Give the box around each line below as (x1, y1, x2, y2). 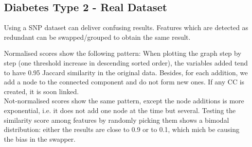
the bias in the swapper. (4, 133, 76, 144)
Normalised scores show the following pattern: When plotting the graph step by (4, 48, 241, 58)
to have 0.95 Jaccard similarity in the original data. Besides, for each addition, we (4, 67, 248, 77)
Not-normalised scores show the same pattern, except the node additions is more (4, 96, 244, 106)
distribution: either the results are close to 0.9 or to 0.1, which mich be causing (4, 124, 239, 134)
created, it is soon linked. (4, 86, 79, 96)
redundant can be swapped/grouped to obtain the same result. (4, 32, 191, 42)
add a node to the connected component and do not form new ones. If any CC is (4, 77, 245, 87)
